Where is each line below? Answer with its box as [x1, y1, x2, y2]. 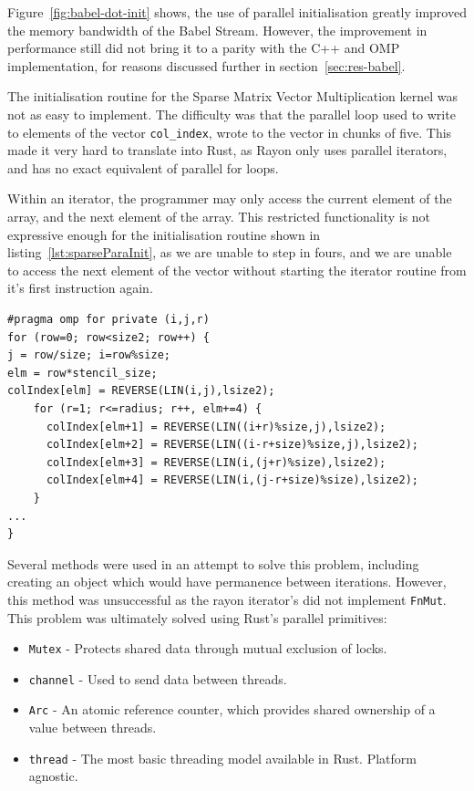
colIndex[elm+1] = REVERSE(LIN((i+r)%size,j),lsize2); [46, 420, 386, 433]
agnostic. [28, 766, 78, 786]
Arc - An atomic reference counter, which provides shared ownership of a [28, 700, 436, 719]
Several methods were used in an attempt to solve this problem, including [7, 554, 419, 573]
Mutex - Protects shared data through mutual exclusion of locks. [28, 639, 387, 658]
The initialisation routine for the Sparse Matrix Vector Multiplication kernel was [7, 87, 459, 106]
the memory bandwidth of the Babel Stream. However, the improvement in [7, 20, 428, 39]
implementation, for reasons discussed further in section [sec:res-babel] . [7, 56, 406, 75]
